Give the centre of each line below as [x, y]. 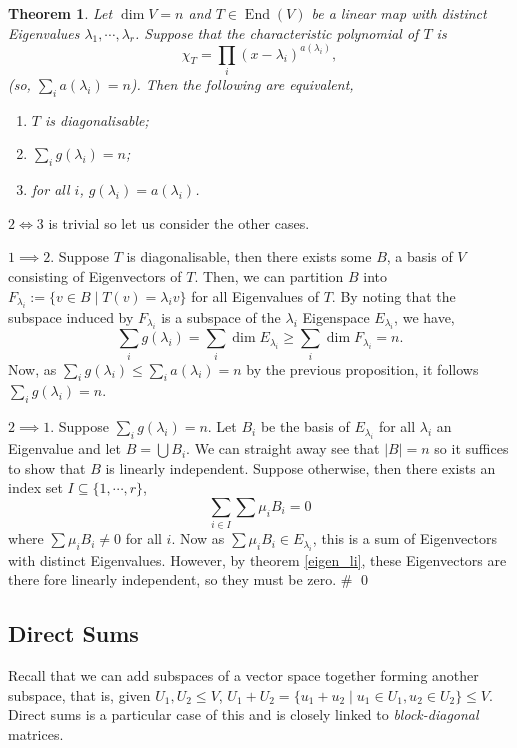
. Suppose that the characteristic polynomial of [277, 32]
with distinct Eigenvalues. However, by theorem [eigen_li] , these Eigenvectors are [257, 559]
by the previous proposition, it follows [362, 368]
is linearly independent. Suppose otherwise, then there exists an [300, 467]
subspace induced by [71, 316]
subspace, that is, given [79, 694]
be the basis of [305, 426]
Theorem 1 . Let [60, 13]
